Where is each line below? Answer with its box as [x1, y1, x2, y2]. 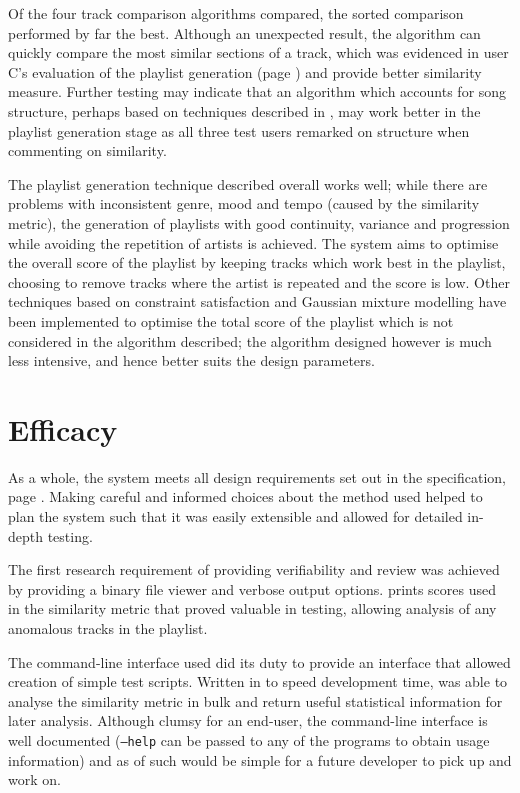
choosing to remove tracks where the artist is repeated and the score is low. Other [8, 271, 510, 292]
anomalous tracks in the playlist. [8, 617, 208, 638]
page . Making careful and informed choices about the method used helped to [8, 486, 483, 507]
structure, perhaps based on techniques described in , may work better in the [8, 100, 481, 121]
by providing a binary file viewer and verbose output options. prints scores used [8, 578, 497, 599]
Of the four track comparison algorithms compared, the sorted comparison [8, 3, 464, 23]
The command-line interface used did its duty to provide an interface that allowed [8, 651, 511, 672]
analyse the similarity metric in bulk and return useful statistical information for [8, 690, 503, 711]
